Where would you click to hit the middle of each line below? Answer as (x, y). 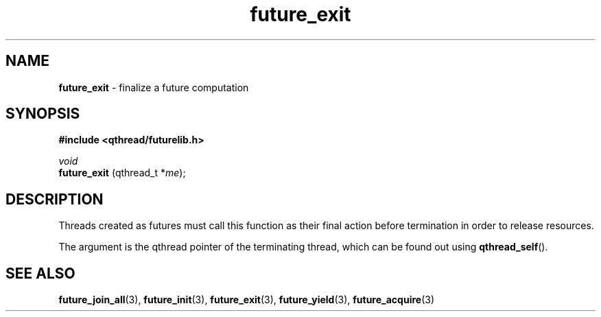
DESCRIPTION (55, 199)
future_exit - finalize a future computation (154, 87)
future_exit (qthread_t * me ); (122, 173)
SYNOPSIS (43, 114)
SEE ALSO (40, 273)
